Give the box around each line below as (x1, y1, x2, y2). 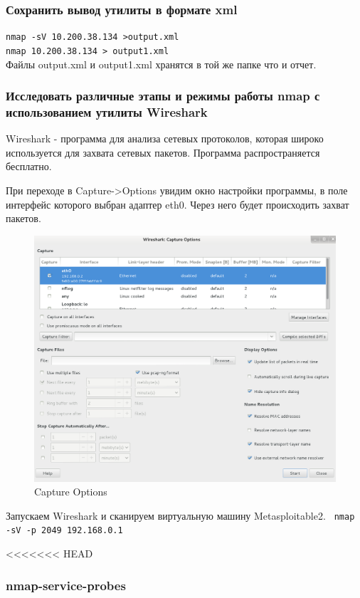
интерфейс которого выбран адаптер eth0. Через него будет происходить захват (6, 196, 349, 211)
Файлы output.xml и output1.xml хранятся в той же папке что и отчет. (6, 56, 317, 71)
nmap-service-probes (6, 576, 126, 594)
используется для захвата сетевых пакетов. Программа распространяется (6, 145, 320, 159)
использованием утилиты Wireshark (6, 103, 208, 120)
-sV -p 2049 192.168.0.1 (6, 525, 123, 536)
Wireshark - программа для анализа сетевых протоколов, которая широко (6, 131, 324, 146)
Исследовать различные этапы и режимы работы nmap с (6, 87, 320, 105)
